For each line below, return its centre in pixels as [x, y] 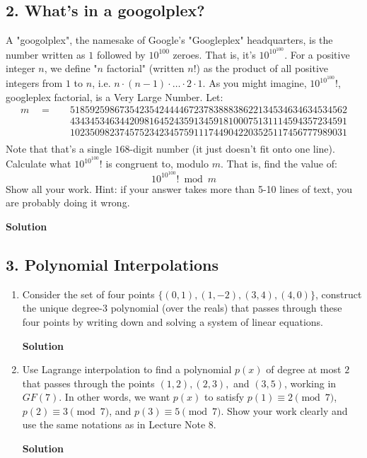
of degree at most [304, 369]
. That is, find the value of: [279, 164]
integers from [34, 83]
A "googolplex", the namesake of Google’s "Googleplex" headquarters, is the [169, 40]
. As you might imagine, [255, 83]
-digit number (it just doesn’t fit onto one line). [232, 149]
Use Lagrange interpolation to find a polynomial [127, 369]
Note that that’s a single [59, 149]
